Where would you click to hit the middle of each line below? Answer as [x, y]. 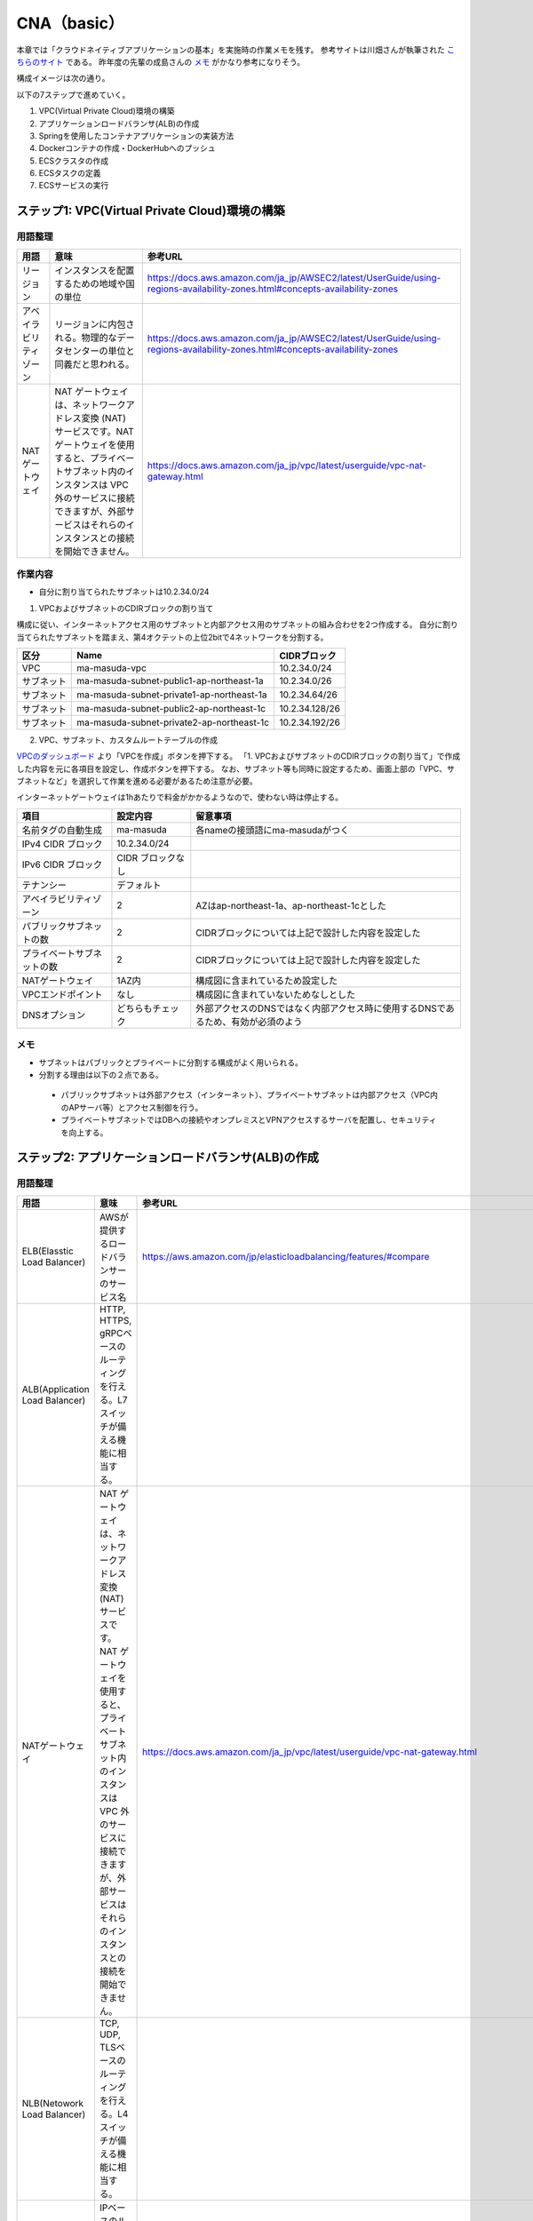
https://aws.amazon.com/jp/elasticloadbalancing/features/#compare [286, 1256]
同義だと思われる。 [95, 364]
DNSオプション [54, 1015]
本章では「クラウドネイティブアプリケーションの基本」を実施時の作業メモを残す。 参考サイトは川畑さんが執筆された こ [236, 50]
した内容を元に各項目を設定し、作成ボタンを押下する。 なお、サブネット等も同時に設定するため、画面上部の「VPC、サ [235, 768]
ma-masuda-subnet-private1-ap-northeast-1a [172, 695]
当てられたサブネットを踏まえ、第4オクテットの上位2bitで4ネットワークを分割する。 [172, 637]
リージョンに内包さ [95, 324]
